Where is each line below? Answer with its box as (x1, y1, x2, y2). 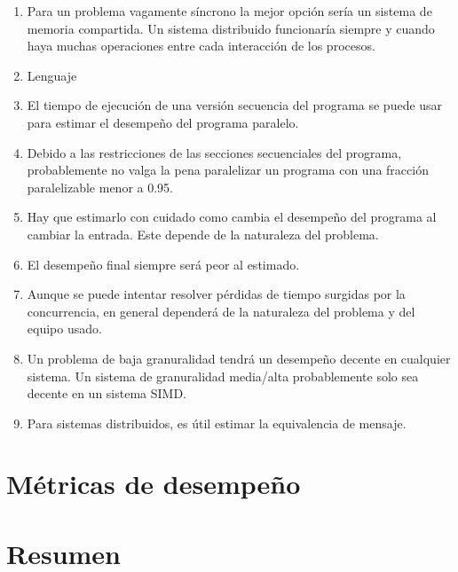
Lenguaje (27, 66, 77, 84)
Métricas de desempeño (6, 466, 301, 502)
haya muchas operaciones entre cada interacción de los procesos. (27, 36, 375, 55)
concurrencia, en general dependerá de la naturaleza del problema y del (27, 302, 415, 320)
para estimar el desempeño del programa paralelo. (27, 113, 299, 131)
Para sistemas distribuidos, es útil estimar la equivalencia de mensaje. (27, 413, 407, 432)
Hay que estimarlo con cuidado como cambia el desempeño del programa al (27, 208, 437, 226)
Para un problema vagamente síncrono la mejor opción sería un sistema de (27, 2, 432, 20)
